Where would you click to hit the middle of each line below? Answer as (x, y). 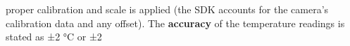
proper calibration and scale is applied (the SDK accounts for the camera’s (167, 9)
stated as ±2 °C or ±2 (54, 37)
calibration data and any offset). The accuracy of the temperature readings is (175, 23)
